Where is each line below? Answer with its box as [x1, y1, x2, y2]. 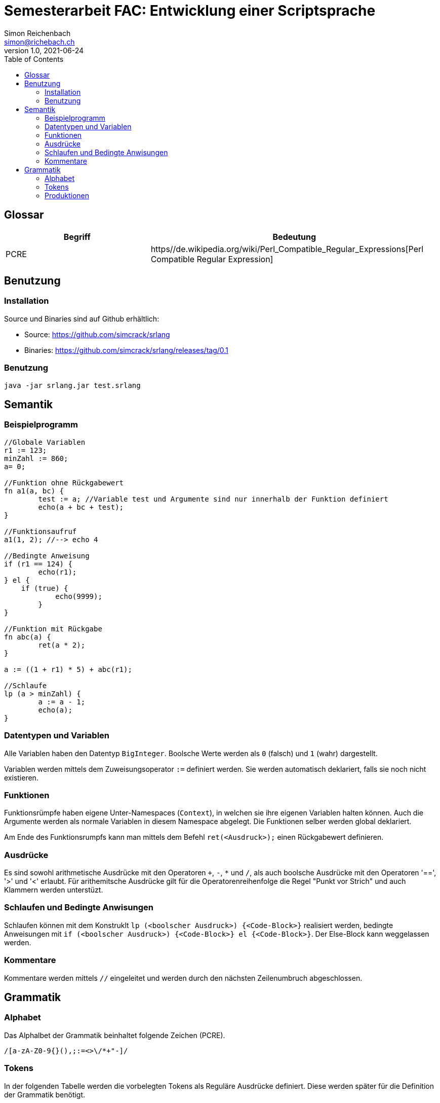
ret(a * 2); [38, 641, 86, 649]
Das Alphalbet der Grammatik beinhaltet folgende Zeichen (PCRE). [4, 1030, 225, 1040]
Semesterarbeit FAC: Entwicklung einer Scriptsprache [4, 2, 376, 19]
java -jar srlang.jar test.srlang [4, 381, 141, 389]
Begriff [63, 231, 91, 242]
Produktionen [45, 191, 89, 200]
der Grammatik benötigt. [4, 1090, 86, 1099]
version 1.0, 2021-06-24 [4, 46, 84, 55]
